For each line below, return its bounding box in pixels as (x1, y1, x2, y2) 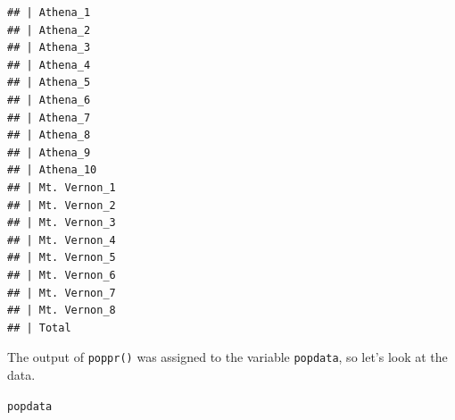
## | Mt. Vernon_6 (7, 268, 116, 281)
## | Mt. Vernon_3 (7, 216, 116, 230)
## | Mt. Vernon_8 (7, 304, 116, 317)
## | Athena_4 (7, 58, 91, 71)
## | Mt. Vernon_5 (7, 251, 116, 265)
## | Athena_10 (7, 164, 97, 177)
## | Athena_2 (7, 23, 91, 37)
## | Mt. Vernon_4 (7, 233, 116, 247)
